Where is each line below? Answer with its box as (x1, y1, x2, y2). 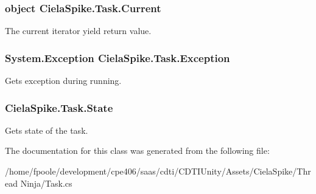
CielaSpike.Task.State (5, 100, 113, 115)
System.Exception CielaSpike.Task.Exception (5, 50, 230, 65)
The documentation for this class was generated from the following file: (5, 144, 270, 157)
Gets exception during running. (5, 74, 122, 87)
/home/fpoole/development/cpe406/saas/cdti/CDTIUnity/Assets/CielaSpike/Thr (5, 165, 311, 178)
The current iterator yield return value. (5, 24, 152, 37)
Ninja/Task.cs (20, 176, 72, 189)
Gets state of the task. (5, 123, 88, 136)
